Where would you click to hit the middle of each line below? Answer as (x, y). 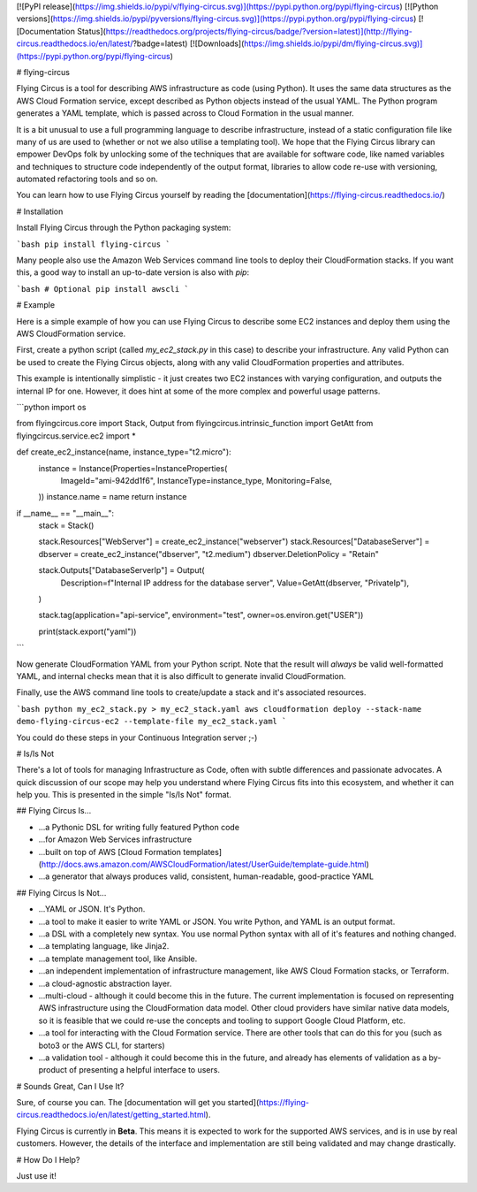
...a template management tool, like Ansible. (118, 959)
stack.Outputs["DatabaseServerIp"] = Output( (121, 570)
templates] (202, 852)
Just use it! (36, 1176)
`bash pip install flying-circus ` (94, 244)
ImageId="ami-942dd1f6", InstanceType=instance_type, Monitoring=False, (197, 480)
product (53, 1070)
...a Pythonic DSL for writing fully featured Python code (139, 827)
